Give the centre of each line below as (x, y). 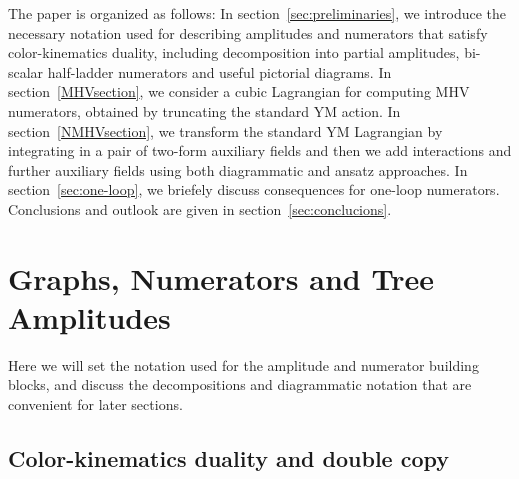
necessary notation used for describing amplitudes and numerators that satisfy (248, 32)
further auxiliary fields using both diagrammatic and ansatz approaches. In (238, 169)
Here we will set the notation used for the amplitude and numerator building (243, 364)
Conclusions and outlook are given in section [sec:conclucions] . (200, 208)
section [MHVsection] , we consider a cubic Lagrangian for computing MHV (239, 91)
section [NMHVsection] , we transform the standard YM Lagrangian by (225, 130)
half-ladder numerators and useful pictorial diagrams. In (219, 71)
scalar (26, 71)
